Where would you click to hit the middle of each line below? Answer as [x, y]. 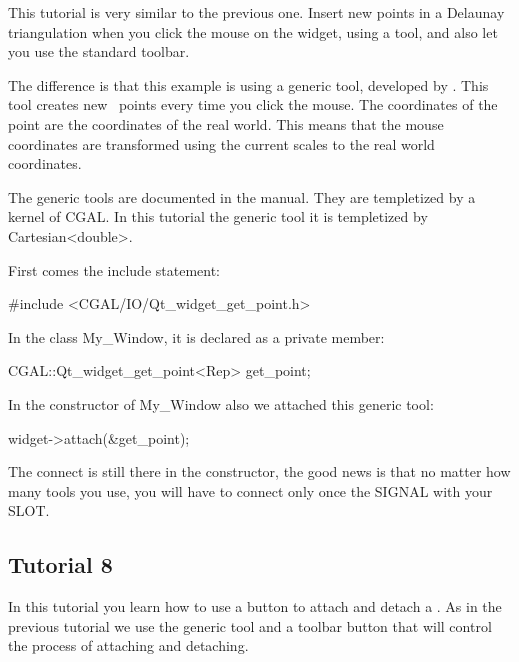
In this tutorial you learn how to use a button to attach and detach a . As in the [255, 606]
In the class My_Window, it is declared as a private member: [196, 336]
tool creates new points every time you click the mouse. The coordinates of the [253, 104]
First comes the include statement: [114, 269]
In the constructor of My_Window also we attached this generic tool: [221, 403]
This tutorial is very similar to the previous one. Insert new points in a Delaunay [256, 12]
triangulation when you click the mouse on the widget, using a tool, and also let [253, 31]
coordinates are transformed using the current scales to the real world [221, 143]
